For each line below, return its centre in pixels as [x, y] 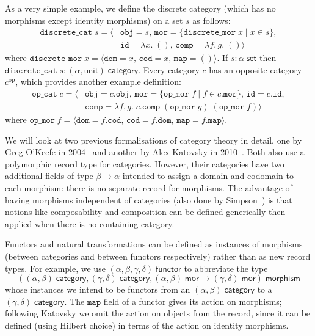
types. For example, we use [55, 268]
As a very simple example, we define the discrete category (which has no [140, 8]
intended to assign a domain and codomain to [208, 176]
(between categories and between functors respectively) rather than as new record [158, 256]
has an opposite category [255, 69]
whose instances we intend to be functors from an [98, 289]
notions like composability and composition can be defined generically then [145, 212]
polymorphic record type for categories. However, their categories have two [145, 163]
